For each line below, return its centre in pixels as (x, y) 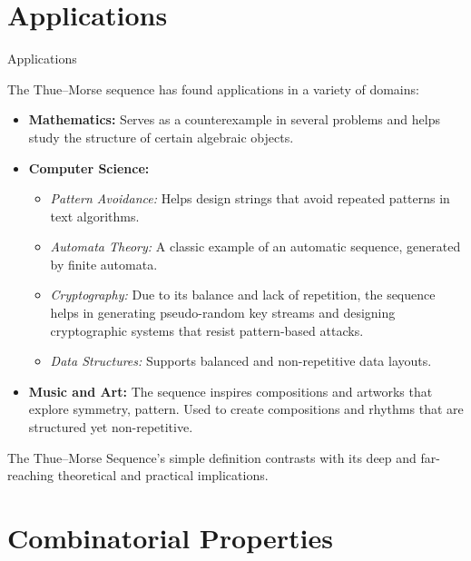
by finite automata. (104, 264)
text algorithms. (95, 216)
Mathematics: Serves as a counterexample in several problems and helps (234, 119)
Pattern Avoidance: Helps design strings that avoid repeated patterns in (250, 198)
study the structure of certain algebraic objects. (161, 137)
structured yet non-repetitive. (111, 427)
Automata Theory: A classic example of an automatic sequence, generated (255, 246)
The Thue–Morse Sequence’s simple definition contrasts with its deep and (212, 457)
